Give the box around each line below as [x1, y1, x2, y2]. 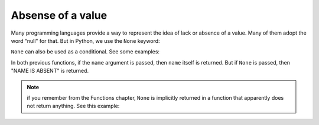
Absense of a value [11, 9, 108, 22]
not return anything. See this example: [27, 103, 120, 110]
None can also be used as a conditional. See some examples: [11, 48, 159, 55]
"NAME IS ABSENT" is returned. [11, 67, 89, 75]
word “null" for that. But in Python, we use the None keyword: [11, 37, 160, 44]
